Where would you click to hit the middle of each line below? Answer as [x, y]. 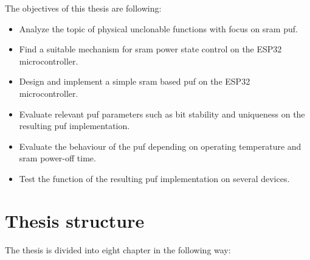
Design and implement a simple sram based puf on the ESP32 [135, 81]
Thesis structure [75, 220]
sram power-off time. [57, 158]
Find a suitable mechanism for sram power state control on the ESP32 [150, 49]
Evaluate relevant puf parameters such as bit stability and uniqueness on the [162, 114]
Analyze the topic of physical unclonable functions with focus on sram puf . [158, 28]
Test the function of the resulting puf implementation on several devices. [154, 178]
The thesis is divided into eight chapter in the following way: [118, 249]
